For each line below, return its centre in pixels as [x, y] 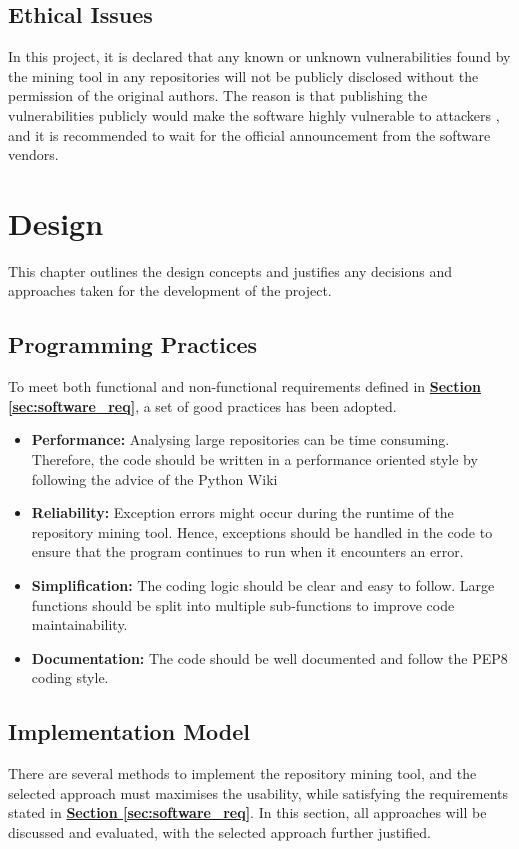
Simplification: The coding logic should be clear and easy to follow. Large [263, 585]
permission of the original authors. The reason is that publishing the [218, 95]
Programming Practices [133, 344]
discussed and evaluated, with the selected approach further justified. [219, 831]
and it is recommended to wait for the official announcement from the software [249, 134]
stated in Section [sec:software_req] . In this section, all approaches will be [247, 812]
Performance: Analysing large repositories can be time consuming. [240, 439]
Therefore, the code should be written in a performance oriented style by [254, 459]
